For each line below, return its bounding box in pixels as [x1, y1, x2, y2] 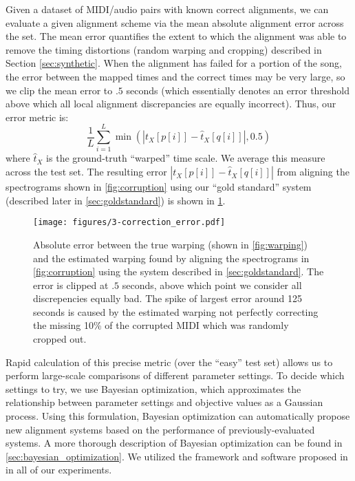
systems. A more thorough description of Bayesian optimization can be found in [6, 436, 343, 450]
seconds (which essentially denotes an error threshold [126, 83, 350, 97]
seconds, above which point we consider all [122, 277, 302, 292]
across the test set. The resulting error [6, 164, 167, 179]
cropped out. [33, 332, 87, 346]
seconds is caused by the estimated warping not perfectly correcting [33, 304, 319, 319]
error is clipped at [33, 277, 109, 292]
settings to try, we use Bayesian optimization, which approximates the [6, 381, 301, 396]
